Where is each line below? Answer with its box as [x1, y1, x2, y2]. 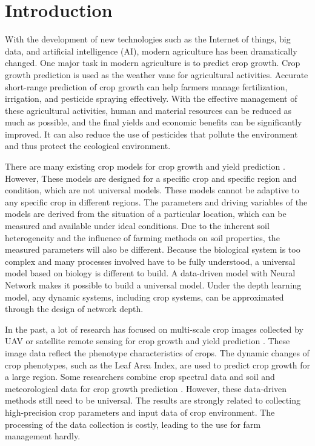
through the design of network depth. [5, 302, 144, 315]
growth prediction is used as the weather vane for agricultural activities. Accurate [5, 68, 308, 81]
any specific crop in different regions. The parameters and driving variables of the [5, 195, 308, 208]
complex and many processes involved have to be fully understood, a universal [5, 255, 296, 267]
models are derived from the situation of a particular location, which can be [5, 207, 287, 220]
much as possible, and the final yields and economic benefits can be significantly [5, 116, 302, 128]
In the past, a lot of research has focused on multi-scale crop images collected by [5, 322, 303, 335]
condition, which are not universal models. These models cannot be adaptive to [5, 184, 299, 196]
